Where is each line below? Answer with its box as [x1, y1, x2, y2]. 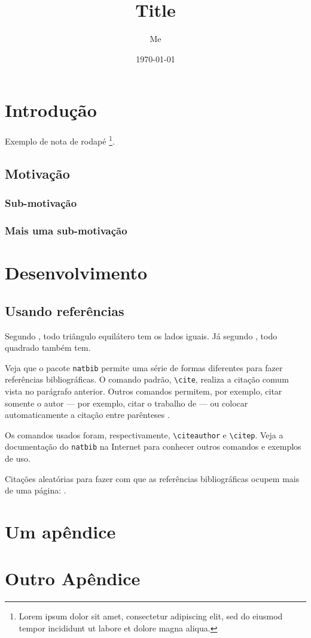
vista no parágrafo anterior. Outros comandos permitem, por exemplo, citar [5, 385, 282, 398]
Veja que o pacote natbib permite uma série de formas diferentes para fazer [5, 361, 283, 374]
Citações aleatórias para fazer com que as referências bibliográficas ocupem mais [5, 472, 300, 484]
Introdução [5, 98, 97, 122]
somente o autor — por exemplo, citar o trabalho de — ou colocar [5, 396, 248, 409]
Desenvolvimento [5, 260, 148, 285]
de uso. [5, 452, 31, 465]
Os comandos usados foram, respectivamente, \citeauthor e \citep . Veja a [5, 428, 283, 441]
